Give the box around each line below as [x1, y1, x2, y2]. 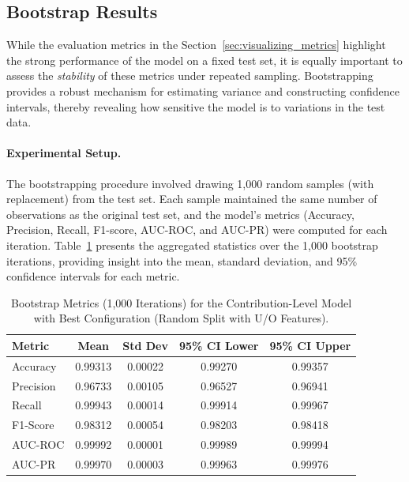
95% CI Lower [178, 337, 259, 353]
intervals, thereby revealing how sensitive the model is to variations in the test [6, 98, 385, 115]
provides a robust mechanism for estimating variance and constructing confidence [6, 82, 400, 99]
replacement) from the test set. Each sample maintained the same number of [6, 190, 377, 207]
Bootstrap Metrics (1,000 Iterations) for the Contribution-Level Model [11, 294, 352, 311]
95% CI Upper [269, 337, 351, 353]
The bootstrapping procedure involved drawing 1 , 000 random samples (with [6, 175, 374, 191]
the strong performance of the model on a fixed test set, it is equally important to [6, 51, 403, 68]
